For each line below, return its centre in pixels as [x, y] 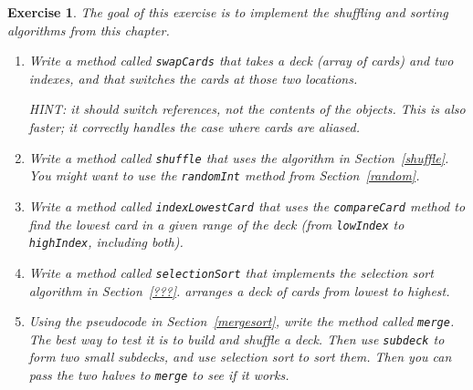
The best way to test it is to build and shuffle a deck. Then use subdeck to [236, 339]
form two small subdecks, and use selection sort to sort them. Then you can [240, 357]
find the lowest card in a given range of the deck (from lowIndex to [216, 224]
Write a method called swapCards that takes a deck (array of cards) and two [241, 61]
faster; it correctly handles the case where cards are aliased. [194, 127]
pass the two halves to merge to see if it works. [159, 375]
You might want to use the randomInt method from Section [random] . [224, 175]
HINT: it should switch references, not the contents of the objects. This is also [247, 109]
